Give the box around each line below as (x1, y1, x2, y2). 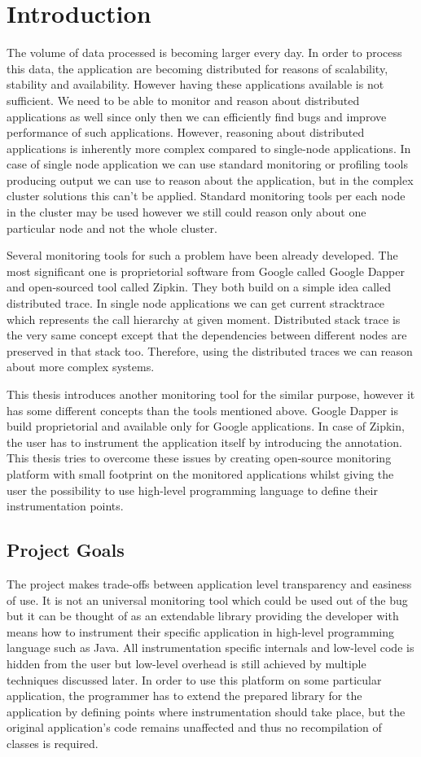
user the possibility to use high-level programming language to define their (7, 481, 378, 498)
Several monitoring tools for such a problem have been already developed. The (7, 247, 398, 264)
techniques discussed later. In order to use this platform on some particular (7, 671, 382, 688)
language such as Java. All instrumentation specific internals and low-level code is (7, 639, 414, 656)
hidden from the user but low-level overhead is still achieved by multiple (7, 654, 366, 672)
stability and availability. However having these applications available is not (7, 76, 384, 93)
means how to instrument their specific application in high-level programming (7, 623, 395, 640)
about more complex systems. (7, 358, 155, 375)
